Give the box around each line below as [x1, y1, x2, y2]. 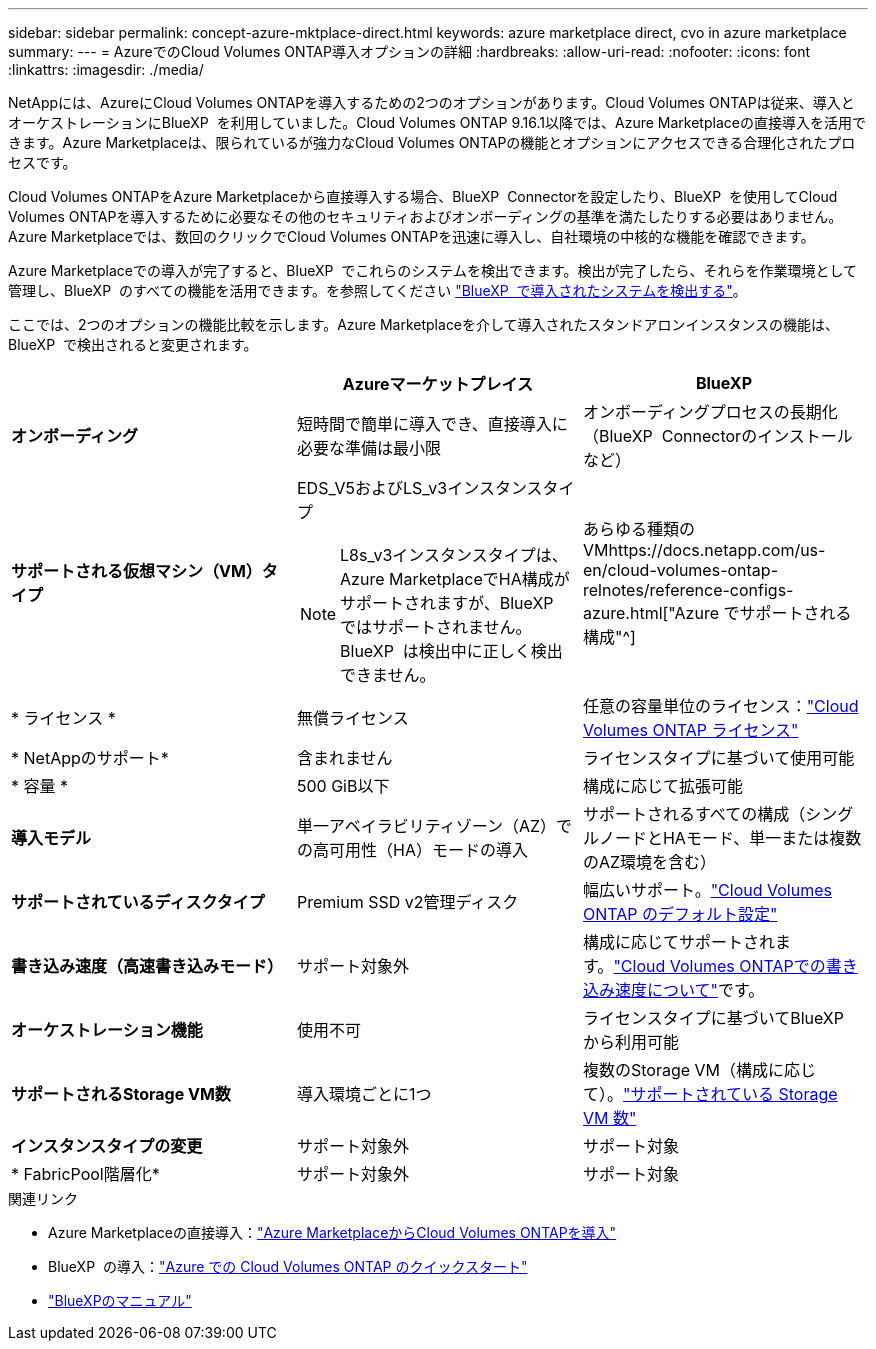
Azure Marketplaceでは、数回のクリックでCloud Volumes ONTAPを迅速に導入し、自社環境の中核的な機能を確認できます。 [8, 228, 815, 245]
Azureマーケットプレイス [342, 374, 534, 394]
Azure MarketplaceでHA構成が [340, 569, 570, 589]
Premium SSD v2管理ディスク [296, 892, 519, 912]
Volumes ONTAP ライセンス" [582, 720, 799, 740]
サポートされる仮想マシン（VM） [11, 561, 262, 581]
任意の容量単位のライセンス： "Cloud [582, 696, 859, 716]
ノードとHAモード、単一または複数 [598, 828, 862, 848]
